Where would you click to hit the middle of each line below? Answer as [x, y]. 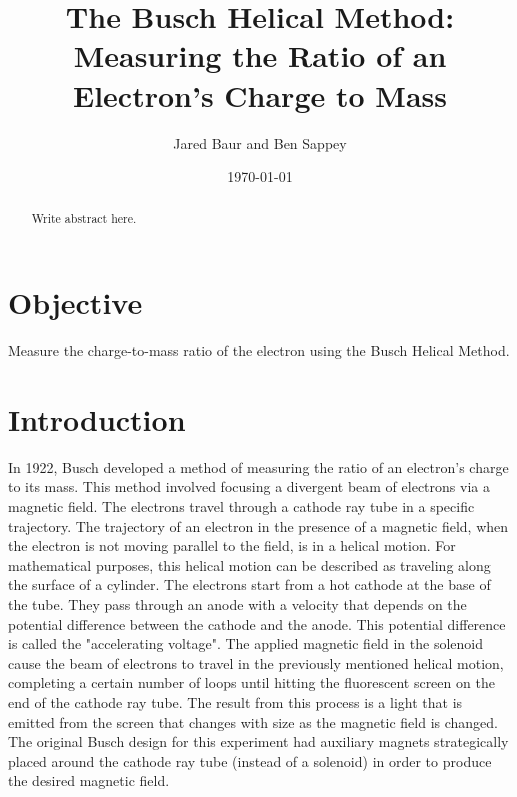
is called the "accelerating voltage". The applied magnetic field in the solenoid [245, 643]
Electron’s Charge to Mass [260, 94]
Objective [75, 302]
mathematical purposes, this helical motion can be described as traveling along [249, 564]
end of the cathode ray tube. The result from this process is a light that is [235, 701]
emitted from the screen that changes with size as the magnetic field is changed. [253, 721]
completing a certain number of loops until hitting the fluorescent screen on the [251, 682]
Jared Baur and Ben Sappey [260, 142]
